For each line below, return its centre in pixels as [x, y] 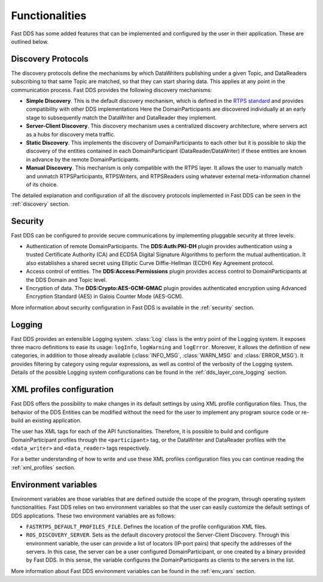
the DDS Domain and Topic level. [66, 280]
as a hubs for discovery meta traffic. [71, 134]
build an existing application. [46, 420]
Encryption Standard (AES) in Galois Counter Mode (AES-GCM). [105, 297]
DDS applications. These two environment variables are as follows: [93, 516]
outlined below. [30, 41]
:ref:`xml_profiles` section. [43, 467]
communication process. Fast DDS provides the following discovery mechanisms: [112, 90]
